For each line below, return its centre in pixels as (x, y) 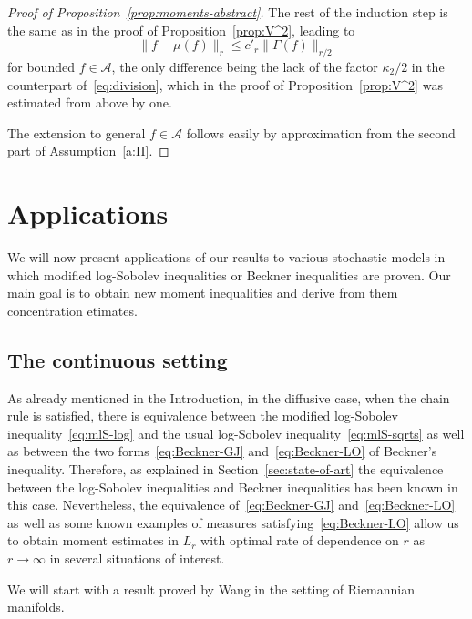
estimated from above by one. (90, 102)
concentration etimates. (72, 310)
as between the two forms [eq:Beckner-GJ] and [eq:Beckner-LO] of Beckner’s (222, 451)
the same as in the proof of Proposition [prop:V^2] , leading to (181, 30)
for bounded (41, 66)
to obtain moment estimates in (93, 540)
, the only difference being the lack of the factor (245, 66)
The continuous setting (118, 359)
